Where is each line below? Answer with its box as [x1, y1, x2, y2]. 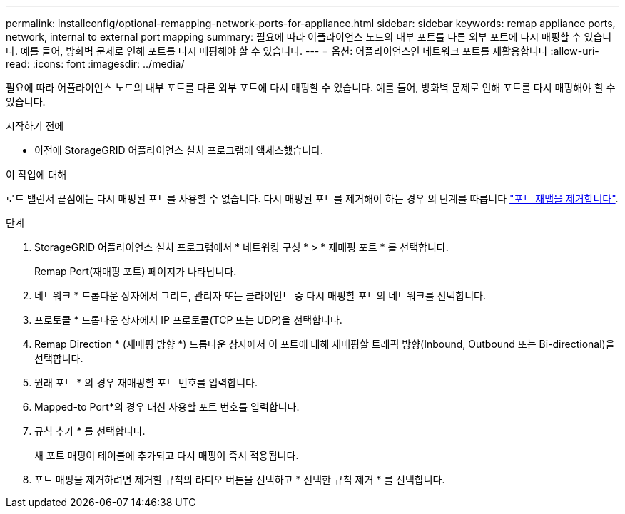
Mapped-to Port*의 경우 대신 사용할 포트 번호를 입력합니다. [34, 401, 300, 413]
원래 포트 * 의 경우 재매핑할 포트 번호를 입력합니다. [34, 376, 258, 389]
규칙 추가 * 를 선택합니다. [34, 425, 146, 437]
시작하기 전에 [6, 120, 64, 132]
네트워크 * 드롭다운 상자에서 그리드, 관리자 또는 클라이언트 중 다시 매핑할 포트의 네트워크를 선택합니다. [34, 289, 486, 302]
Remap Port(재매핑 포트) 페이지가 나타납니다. [34, 265, 237, 277]
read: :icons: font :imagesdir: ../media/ [6, 58, 185, 70]
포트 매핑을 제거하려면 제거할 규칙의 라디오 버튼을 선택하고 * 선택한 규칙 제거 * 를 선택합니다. [34, 473, 445, 485]
